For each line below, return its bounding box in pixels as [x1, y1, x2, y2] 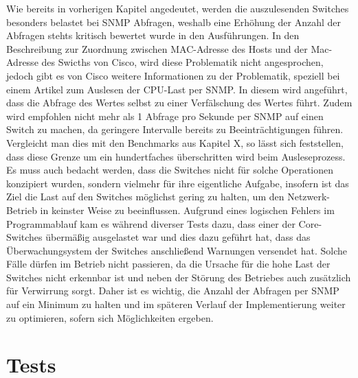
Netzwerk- [287, 189, 331, 204]
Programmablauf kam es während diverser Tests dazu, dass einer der [6, 216, 295, 231]
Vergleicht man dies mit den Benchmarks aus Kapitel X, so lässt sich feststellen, [6, 135, 344, 150]
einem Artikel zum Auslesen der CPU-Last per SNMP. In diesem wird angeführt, [6, 82, 348, 96]
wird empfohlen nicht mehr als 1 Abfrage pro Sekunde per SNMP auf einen [6, 108, 324, 123]
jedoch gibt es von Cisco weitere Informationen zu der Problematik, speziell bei [6, 68, 340, 82]
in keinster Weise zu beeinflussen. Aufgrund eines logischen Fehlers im [40, 202, 335, 217]
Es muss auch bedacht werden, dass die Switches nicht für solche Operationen [6, 163, 334, 177]
